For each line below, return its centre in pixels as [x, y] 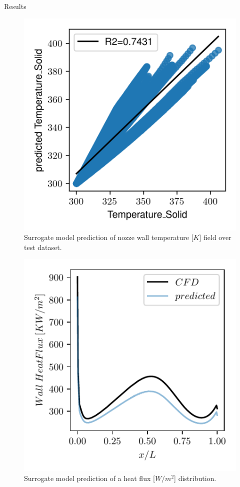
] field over [215, 237]
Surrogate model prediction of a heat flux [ [89, 478]
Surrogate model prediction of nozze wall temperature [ [109, 237]
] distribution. [195, 478]
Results [15, 6]
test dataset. [43, 247]
